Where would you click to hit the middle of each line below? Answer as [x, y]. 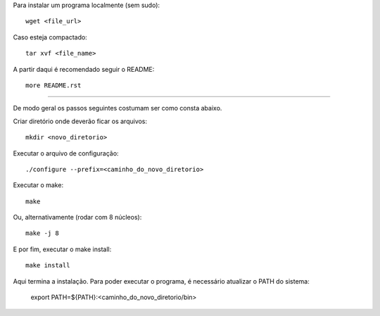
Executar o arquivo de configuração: [66, 153]
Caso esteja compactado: [50, 37]
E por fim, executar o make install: [62, 249]
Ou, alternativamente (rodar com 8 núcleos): [77, 217]
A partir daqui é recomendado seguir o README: [84, 69]
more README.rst [53, 85]
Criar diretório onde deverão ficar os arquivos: [80, 121]
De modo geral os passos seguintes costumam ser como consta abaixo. [118, 108]
